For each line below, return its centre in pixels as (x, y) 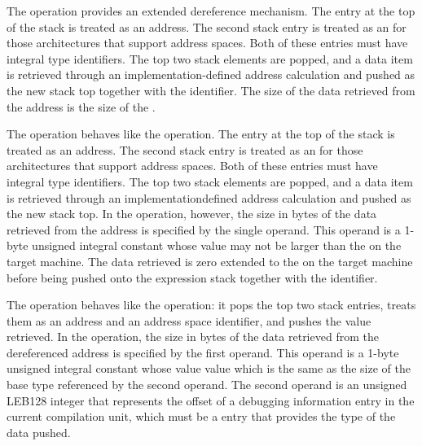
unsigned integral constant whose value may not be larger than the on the (217, 245)
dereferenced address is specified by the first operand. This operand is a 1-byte (203, 352)
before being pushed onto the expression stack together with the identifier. (192, 277)
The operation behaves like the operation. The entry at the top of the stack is (201, 134)
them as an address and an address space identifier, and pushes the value (189, 320)
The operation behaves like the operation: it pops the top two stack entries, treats (211, 305)
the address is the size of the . (81, 106)
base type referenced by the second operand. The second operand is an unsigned (207, 385)
